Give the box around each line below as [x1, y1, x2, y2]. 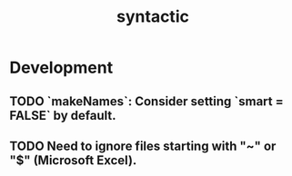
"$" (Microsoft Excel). [9, 152, 137, 168]
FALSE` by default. [9, 107, 116, 123]
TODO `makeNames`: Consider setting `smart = [9, 93, 284, 109]
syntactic [116, 6, 189, 27]
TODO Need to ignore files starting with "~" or [9, 138, 277, 153]
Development [9, 57, 114, 78]
